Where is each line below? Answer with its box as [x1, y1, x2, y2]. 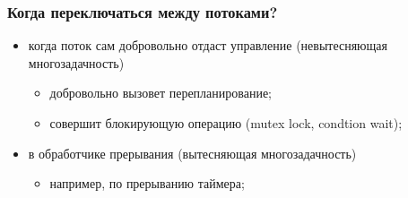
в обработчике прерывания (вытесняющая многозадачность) [28, 143, 357, 162]
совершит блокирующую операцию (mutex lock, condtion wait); [49, 114, 403, 132]
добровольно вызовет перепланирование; [49, 83, 273, 102]
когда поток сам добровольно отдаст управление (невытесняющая [28, 36, 388, 55]
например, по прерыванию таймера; [49, 174, 245, 193]
